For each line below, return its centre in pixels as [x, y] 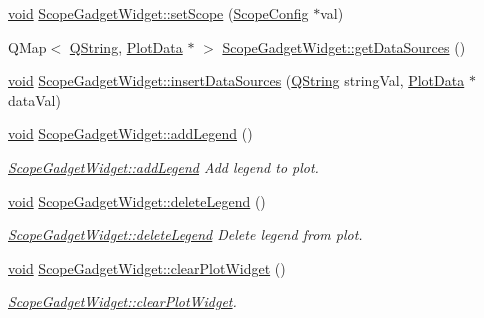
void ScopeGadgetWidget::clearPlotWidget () [147, 267]
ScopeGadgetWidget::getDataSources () [344, 46]
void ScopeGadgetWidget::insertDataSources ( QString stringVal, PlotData [236, 80]
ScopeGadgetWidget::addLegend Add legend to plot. [163, 166]
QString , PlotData [126, 46]
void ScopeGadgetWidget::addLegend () [130, 133]
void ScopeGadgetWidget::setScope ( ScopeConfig [158, 13]
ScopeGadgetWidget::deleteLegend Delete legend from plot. [185, 234]
